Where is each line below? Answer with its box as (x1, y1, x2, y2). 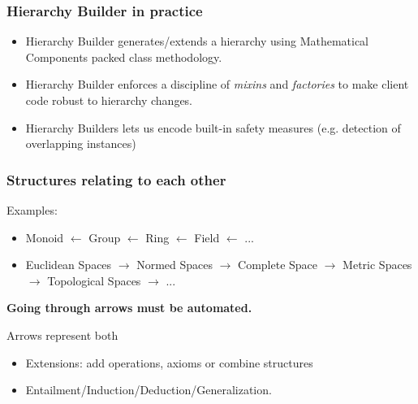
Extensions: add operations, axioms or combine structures (25, 354, 313, 371)
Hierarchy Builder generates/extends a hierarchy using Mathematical (25, 33, 369, 50)
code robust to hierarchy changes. (25, 92, 193, 108)
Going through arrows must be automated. (6, 299, 252, 316)
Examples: (6, 202, 58, 218)
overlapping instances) (25, 135, 136, 152)
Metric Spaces (343, 256, 412, 273)
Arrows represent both (6, 326, 119, 343)
